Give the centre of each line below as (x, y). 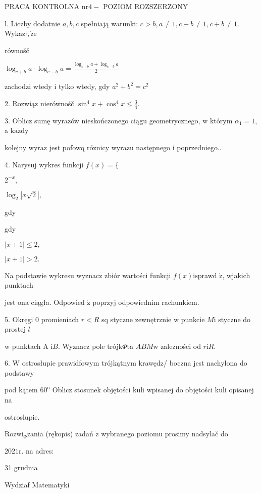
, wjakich (236, 275)
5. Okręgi (19, 319)
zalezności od (181, 346)
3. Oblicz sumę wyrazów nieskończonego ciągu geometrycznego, (102, 120)
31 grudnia (21, 467)
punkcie (193, 319)
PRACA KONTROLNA (42, 6)
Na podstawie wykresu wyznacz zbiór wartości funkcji (88, 275)
